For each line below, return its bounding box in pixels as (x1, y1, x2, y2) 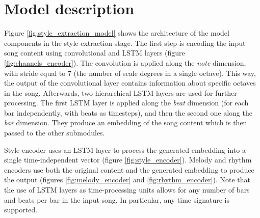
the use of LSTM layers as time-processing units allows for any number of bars (4, 184, 250, 195)
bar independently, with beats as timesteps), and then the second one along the (4, 107, 252, 118)
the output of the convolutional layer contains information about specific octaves (4, 77, 256, 88)
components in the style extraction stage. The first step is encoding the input (4, 37, 246, 48)
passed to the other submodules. (4, 127, 105, 138)
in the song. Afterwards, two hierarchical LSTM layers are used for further (4, 87, 237, 98)
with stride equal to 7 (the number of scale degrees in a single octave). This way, (4, 67, 256, 78)
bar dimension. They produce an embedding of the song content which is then (4, 117, 247, 128)
